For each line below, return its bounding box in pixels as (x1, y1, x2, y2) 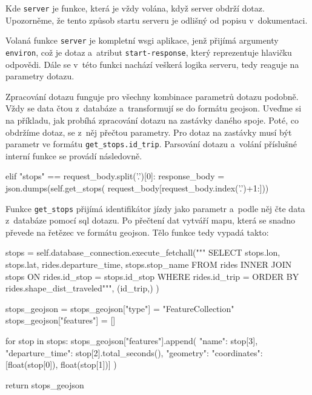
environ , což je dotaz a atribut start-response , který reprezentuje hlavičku (5, 45, 292, 58)
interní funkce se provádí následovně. (5, 149, 142, 162)
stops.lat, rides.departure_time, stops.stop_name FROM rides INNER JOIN (5, 258, 292, 270)
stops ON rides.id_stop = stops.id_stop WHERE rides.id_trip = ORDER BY (5, 270, 299, 282)
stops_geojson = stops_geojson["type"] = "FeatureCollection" (5, 302, 234, 314)
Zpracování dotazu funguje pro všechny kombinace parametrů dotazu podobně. (5, 90, 299, 102)
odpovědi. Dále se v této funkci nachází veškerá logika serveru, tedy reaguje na (5, 58, 299, 70)
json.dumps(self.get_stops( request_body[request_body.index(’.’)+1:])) (5, 181, 269, 194)
